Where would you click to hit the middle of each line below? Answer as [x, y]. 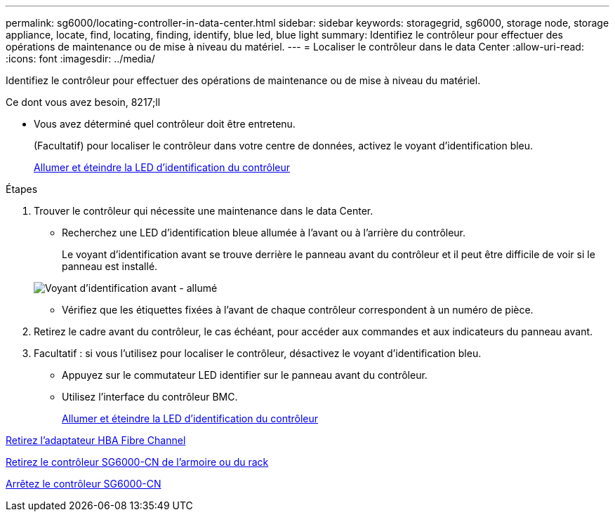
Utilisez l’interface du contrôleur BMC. [150, 397]
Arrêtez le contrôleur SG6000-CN [84, 484]
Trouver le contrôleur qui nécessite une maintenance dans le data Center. [204, 211]
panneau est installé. [110, 266]
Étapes [22, 189]
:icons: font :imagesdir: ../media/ [80, 59]
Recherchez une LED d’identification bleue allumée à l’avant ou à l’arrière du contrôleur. [264, 233]
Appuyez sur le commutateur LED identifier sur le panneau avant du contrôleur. [245, 375]
